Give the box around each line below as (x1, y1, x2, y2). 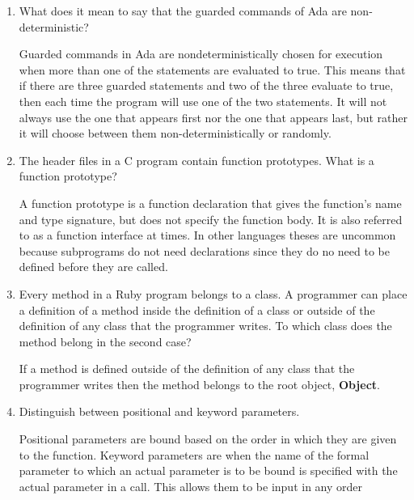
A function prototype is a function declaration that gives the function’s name (19, 194, 402, 211)
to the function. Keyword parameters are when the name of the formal (19, 446, 370, 463)
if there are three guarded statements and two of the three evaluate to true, (19, 77, 394, 94)
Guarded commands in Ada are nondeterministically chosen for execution (19, 45, 383, 62)
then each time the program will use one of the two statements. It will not (19, 92, 387, 109)
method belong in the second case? (19, 333, 192, 350)
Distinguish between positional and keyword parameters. (19, 403, 300, 420)
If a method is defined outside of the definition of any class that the (19, 360, 355, 377)
